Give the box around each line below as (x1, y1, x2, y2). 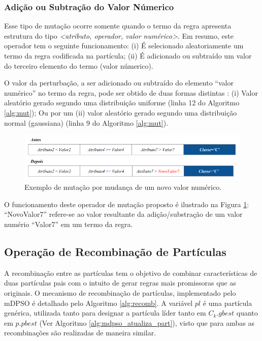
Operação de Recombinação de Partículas (4, 244, 226, 260)
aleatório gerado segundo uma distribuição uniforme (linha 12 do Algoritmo (4, 97, 240, 108)
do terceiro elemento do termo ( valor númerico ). (4, 60, 153, 71)
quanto (236, 307, 258, 318)
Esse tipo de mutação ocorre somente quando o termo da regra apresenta (4, 20, 232, 31)
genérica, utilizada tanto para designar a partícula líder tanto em (4, 307, 206, 318)
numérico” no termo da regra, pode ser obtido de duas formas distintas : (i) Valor (4, 87, 258, 98)
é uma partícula (203, 297, 252, 308)
